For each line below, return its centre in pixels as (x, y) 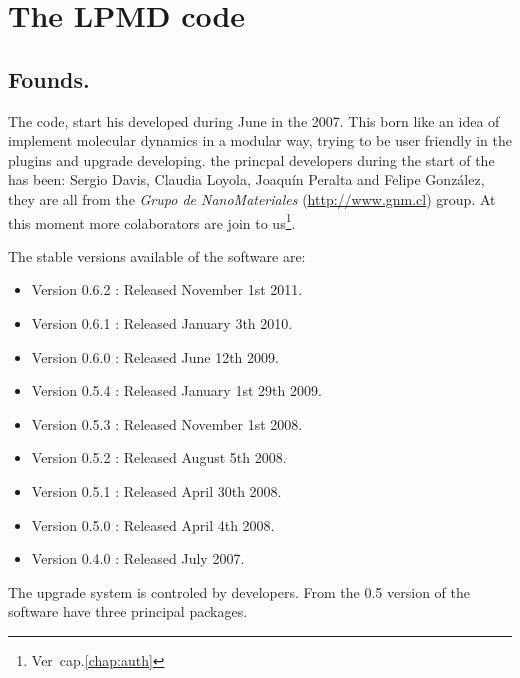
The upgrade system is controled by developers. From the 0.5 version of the (239, 591)
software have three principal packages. (128, 611)
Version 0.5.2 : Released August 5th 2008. (159, 457)
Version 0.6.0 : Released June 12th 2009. (155, 356)
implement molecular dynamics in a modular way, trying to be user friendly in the (260, 140)
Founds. (49, 78)
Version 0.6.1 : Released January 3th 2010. (162, 322)
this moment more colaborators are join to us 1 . (152, 221)
